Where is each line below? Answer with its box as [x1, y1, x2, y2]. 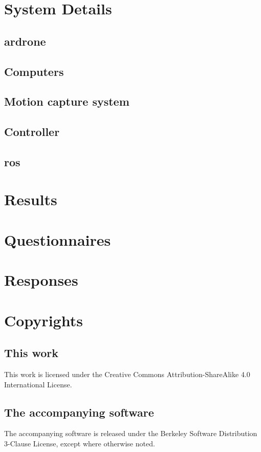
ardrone [4, 33, 46, 49]
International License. [4, 379, 72, 389]
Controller [4, 124, 60, 140]
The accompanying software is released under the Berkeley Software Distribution [4, 428, 257, 439]
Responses [4, 269, 78, 290]
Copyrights [4, 309, 83, 330]
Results [4, 189, 57, 210]
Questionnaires [4, 229, 111, 250]
